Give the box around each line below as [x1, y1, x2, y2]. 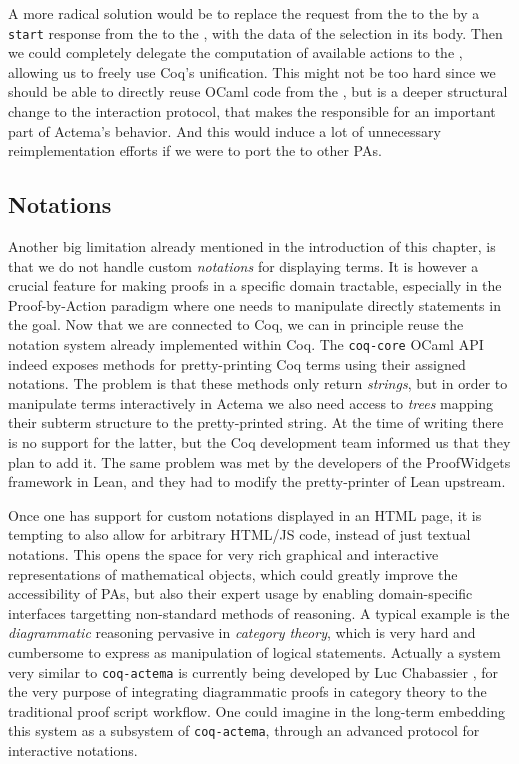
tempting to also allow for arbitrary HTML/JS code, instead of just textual [8, 524, 471, 545]
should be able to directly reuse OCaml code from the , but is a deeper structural [8, 81, 508, 102]
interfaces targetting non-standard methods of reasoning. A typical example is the [8, 602, 510, 623]
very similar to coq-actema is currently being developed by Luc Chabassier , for [8, 661, 499, 682]
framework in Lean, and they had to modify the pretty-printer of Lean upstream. [8, 471, 506, 492]
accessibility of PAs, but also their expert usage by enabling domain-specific [8, 583, 473, 604]
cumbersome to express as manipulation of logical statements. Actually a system [8, 641, 501, 662]
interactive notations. [8, 740, 138, 761]
